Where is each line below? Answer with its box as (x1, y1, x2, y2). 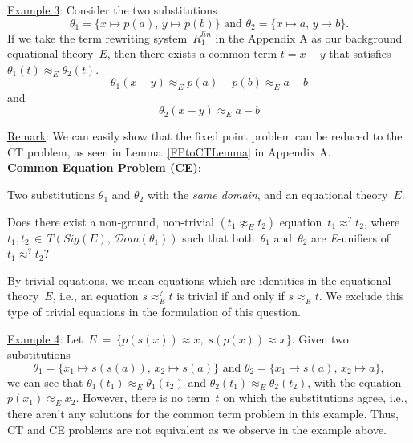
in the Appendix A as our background (215, 29, 403, 46)
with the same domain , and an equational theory (147, 186, 388, 203)
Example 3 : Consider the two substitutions (7, 2, 217, 18)
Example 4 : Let (7, 330, 83, 347)
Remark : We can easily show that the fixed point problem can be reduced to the (7, 128, 403, 144)
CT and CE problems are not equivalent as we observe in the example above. (7, 421, 387, 437)
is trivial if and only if (176, 287, 285, 304)
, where (363, 213, 400, 230)
